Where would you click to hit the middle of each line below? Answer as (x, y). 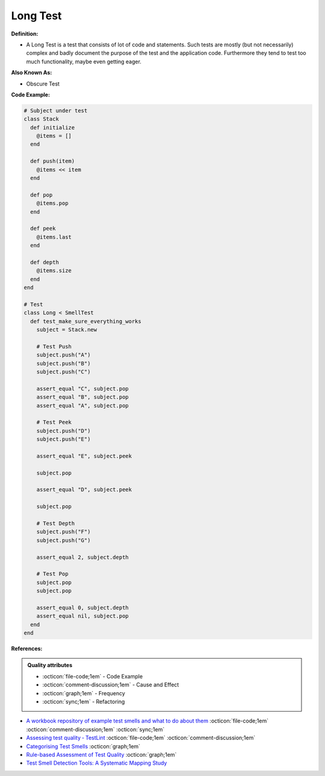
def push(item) (53, 161)
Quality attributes (50, 665)
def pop (42, 195)
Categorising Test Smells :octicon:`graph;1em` (83, 746)
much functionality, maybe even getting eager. (84, 61)
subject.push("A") (63, 355)
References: (27, 649)
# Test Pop (52, 574)
